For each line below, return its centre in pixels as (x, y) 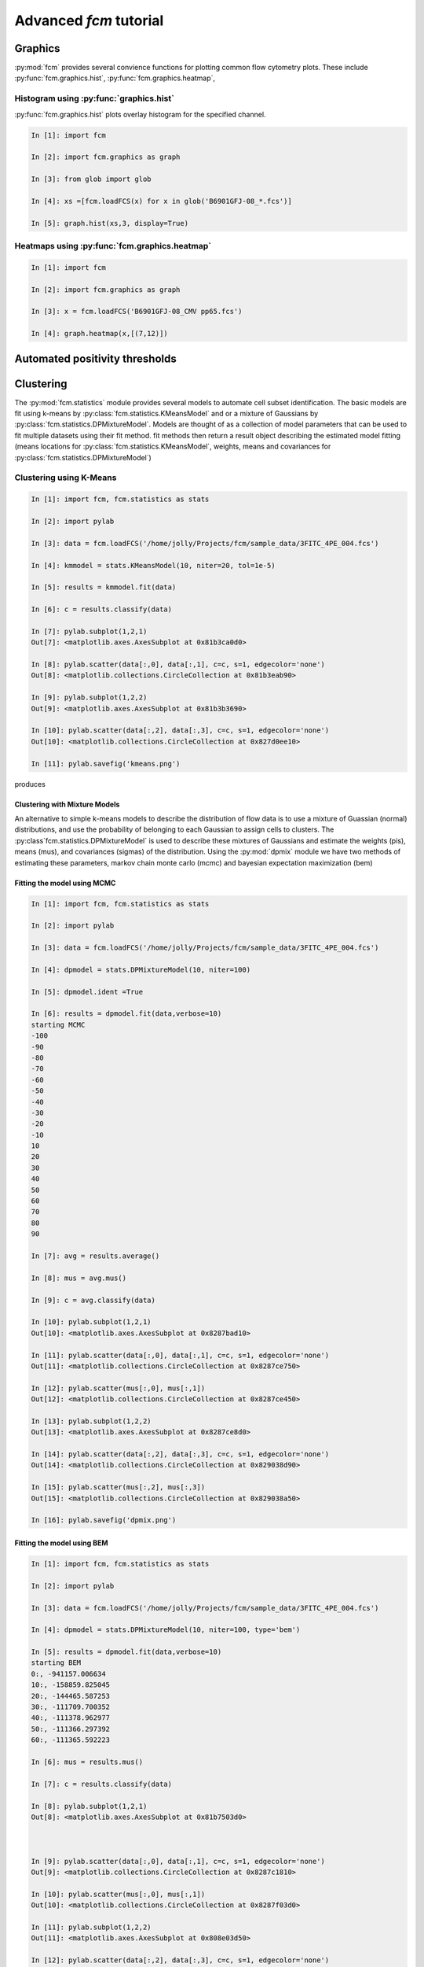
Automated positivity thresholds (95, 358)
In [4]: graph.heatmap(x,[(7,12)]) (99, 334)
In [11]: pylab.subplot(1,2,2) (91, 1927)
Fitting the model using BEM (61, 1543)
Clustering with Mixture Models (67, 804)
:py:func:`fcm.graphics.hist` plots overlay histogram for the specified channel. (140, 114)
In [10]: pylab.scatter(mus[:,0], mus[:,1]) (118, 1894)
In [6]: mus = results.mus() (87, 1762)
